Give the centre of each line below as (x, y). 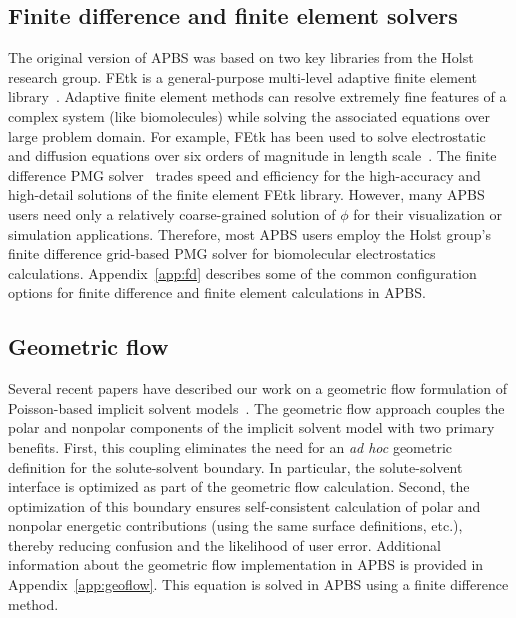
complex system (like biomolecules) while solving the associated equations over (249, 115)
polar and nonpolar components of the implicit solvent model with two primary (251, 427)
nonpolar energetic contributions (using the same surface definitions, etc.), (235, 525)
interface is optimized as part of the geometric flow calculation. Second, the (239, 486)
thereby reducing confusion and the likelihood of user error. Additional (224, 544)
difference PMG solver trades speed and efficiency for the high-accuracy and (244, 174)
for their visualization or (427, 213)
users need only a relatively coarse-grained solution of (172, 213)
